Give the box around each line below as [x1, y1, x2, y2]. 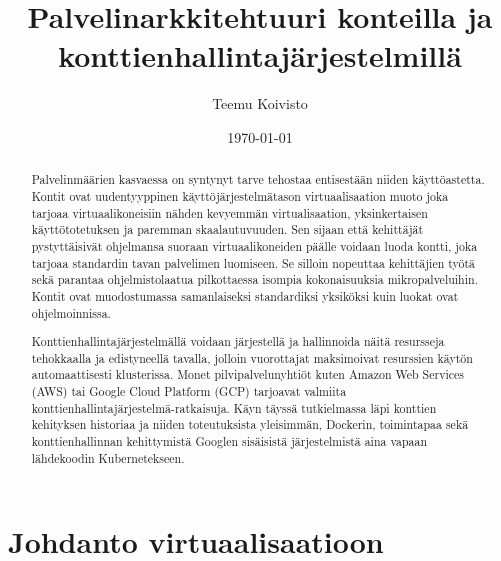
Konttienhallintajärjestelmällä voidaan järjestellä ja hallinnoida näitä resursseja [31, 333, 445, 350]
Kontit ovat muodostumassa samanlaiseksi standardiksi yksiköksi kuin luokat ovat [31, 287, 459, 304]
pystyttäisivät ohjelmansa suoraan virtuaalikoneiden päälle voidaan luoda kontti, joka [31, 237, 478, 254]
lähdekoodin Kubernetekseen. [31, 449, 185, 466]
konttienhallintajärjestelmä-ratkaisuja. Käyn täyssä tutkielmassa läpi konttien [31, 399, 437, 416]
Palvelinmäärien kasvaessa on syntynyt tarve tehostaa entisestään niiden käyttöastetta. [31, 171, 485, 188]
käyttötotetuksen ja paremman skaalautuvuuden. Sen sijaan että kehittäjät [31, 221, 424, 238]
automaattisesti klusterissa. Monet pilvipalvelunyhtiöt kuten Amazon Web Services [31, 366, 464, 383]
